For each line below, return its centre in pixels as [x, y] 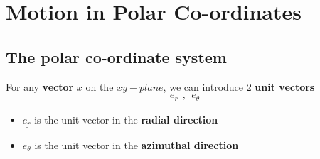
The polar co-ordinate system [116, 56]
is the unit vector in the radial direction [126, 119]
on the [100, 86]
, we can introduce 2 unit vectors [239, 86]
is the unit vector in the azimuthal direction [137, 144]
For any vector [40, 86]
